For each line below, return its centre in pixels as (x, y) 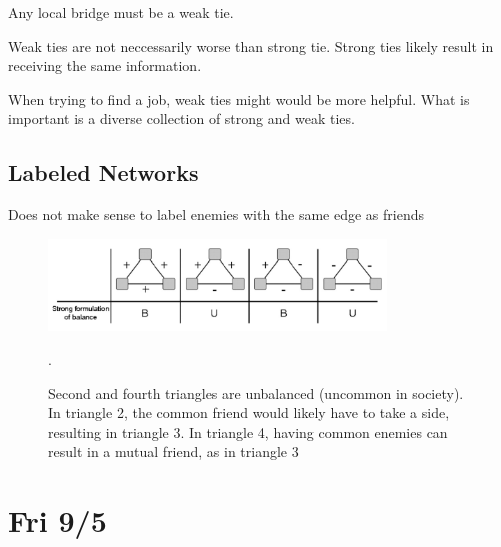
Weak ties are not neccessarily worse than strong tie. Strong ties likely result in (251, 45)
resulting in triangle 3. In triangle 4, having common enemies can (248, 431)
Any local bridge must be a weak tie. (121, 12)
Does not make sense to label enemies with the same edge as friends (216, 214)
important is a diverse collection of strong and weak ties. (181, 118)
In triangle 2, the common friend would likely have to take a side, (249, 412)
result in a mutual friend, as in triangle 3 (173, 451)
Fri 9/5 (57, 520)
